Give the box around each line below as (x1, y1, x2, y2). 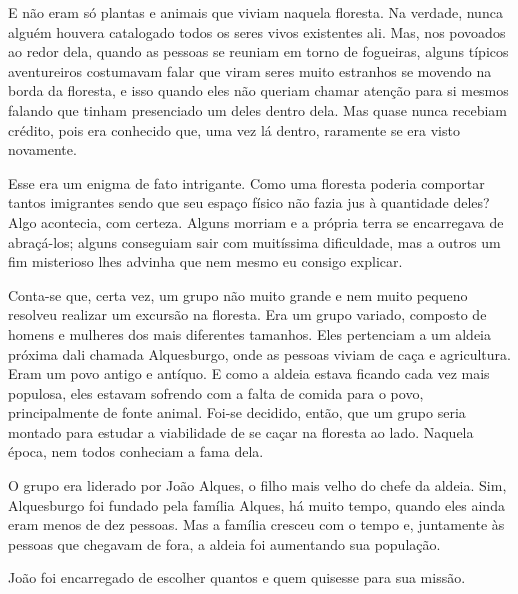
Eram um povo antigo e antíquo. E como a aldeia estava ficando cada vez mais (8, 363, 490, 384)
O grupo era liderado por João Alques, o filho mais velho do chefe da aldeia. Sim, (8, 475, 507, 496)
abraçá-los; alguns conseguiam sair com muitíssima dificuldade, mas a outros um (8, 231, 501, 252)
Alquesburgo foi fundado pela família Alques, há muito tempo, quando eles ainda (8, 494, 505, 515)
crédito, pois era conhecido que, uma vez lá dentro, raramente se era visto (8, 119, 460, 140)
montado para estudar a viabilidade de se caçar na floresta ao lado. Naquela (8, 421, 474, 442)
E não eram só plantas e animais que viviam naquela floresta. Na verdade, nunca (8, 2, 503, 22)
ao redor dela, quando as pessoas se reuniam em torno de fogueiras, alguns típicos (8, 41, 509, 62)
